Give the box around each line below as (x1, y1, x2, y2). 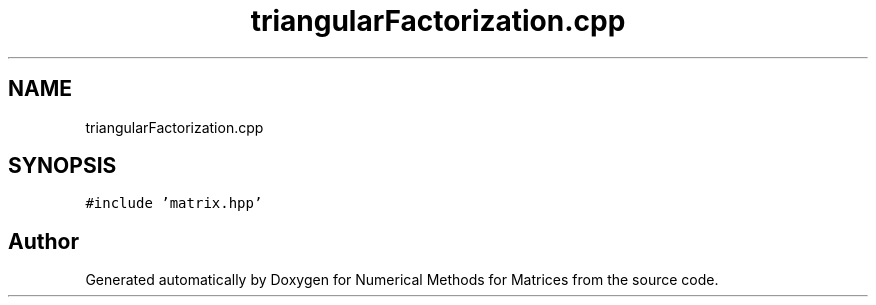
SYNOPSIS (8, 153, 117, 179)
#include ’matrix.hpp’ (85, 195, 263, 212)
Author (8, 228, 79, 254)
